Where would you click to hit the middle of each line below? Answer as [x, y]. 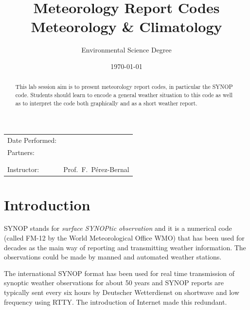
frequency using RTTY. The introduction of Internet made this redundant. [116, 301]
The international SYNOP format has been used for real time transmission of [119, 273]
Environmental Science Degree [126, 50]
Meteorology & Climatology [126, 26]
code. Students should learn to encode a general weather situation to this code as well [124, 95]
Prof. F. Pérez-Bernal [96, 169]
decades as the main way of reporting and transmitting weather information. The [125, 247]
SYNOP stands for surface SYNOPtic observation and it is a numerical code [118, 228]
